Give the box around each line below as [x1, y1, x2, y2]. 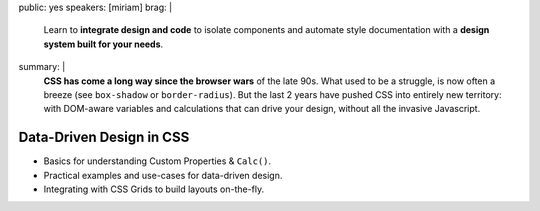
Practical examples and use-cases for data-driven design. [43, 169, 283, 181]
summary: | [18, 61, 66, 73]
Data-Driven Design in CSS [18, 129, 190, 146]
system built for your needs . [43, 38, 164, 50]
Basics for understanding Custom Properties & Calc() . [43, 155, 272, 167]
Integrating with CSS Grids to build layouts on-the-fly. [43, 183, 265, 195]
